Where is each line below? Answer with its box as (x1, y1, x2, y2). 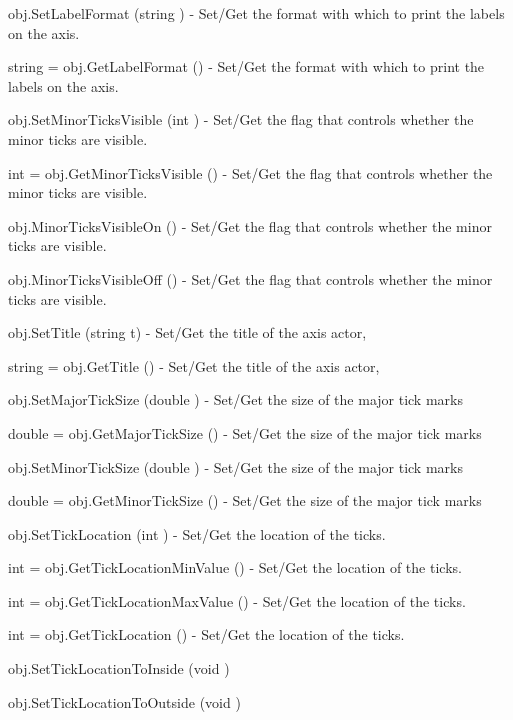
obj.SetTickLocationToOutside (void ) (8, 691, 241, 712)
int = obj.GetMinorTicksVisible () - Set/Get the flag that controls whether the (8, 162, 493, 183)
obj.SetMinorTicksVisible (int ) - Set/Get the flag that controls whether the (8, 109, 474, 130)
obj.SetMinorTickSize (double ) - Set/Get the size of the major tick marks (8, 456, 463, 477)
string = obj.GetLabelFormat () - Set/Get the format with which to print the (8, 56, 485, 77)
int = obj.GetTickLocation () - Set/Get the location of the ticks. (8, 624, 405, 645)
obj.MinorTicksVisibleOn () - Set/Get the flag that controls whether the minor (8, 215, 492, 236)
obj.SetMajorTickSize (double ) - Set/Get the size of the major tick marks (8, 389, 463, 410)
